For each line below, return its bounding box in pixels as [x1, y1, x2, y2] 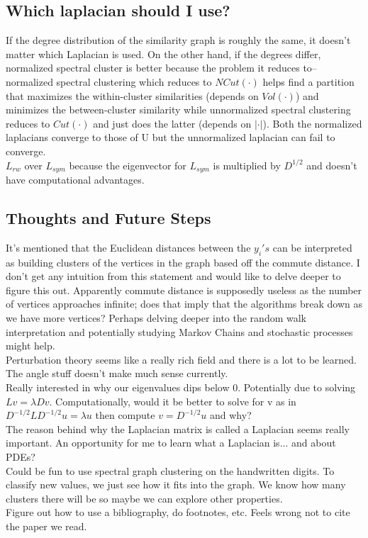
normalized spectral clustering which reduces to [6, 74, 212, 89]
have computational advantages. [6, 172, 145, 186]
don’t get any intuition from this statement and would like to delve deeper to [6, 269, 341, 284]
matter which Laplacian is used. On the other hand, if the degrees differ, [6, 46, 321, 61]
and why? [210, 408, 252, 422]
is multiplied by [213, 157, 281, 172]
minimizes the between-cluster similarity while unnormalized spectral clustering [6, 102, 351, 117]
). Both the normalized [262, 116, 362, 130]
